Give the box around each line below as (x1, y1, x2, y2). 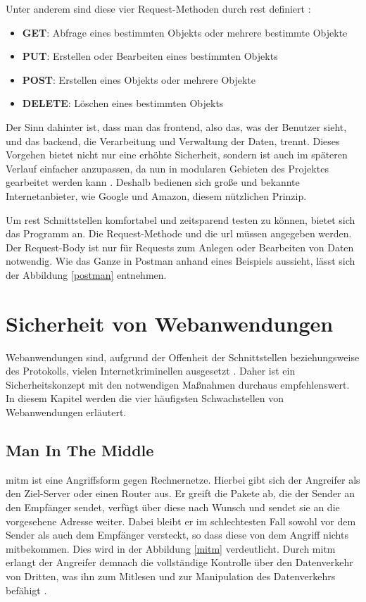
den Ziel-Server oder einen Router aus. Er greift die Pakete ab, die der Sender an (6, 486, 355, 501)
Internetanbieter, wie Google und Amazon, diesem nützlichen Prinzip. (6, 188, 307, 203)
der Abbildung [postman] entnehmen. (6, 267, 167, 282)
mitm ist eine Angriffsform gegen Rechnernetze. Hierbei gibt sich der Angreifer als (6, 472, 360, 487)
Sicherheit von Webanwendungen (6, 308, 334, 337)
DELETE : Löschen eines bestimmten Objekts (22, 96, 224, 111)
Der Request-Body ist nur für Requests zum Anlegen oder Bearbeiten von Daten (6, 239, 354, 254)
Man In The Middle (6, 439, 154, 460)
